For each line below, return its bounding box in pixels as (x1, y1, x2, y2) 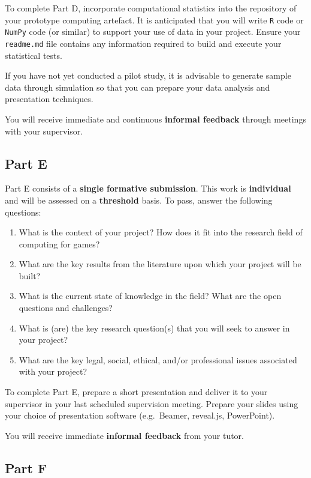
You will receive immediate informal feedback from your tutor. (5, 429, 244, 441)
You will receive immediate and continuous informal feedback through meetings (5, 112, 306, 125)
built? (19, 269, 41, 282)
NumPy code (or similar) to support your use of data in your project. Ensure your (5, 25, 301, 38)
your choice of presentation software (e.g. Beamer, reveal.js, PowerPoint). (5, 409, 275, 422)
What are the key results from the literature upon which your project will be (19, 258, 301, 270)
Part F (5, 458, 47, 477)
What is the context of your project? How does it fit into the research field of (19, 226, 303, 238)
